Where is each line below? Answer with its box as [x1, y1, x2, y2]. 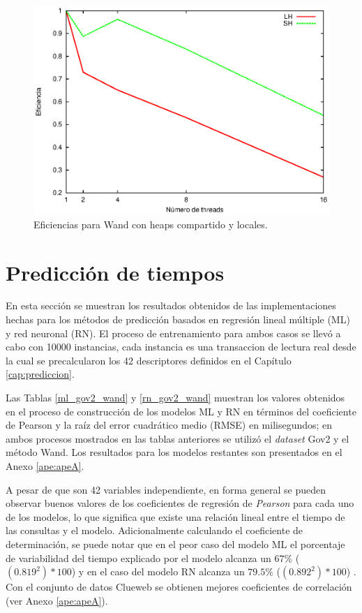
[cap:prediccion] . [6, 367, 75, 381]
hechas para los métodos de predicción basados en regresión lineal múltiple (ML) [6, 312, 350, 327]
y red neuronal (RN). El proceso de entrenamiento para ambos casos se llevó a [6, 325, 341, 340]
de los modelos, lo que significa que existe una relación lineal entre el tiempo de [6, 509, 345, 524]
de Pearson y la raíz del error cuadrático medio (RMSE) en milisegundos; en [6, 418, 333, 432]
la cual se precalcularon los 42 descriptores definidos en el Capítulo [6, 353, 292, 367]
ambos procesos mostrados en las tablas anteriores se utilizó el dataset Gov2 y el [6, 431, 349, 445]
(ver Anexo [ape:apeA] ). [6, 593, 108, 607]
